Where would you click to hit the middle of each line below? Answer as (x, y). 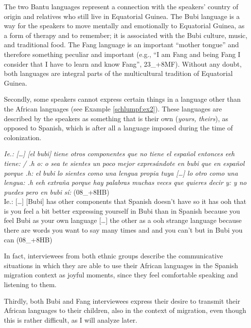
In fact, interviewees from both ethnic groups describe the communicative (114, 256)
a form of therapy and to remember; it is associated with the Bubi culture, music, (126, 35)
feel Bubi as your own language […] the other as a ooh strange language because (123, 220)
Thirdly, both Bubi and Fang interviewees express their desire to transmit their (122, 301)
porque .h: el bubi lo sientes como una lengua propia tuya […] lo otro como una (121, 173)
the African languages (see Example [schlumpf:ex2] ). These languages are (113, 108)
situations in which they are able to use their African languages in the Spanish (121, 265)
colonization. (23, 137)
